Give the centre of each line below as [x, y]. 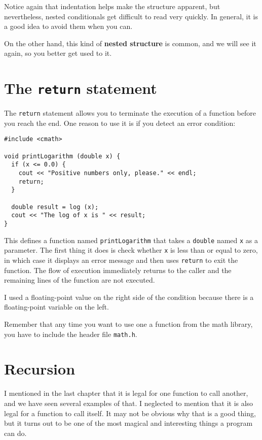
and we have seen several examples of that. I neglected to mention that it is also [129, 403]
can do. [15, 433]
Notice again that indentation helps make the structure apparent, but [112, 6]
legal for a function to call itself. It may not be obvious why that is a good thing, [130, 413]
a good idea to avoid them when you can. [68, 26]
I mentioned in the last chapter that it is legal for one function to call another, [126, 393]
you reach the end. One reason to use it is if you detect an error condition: [120, 123]
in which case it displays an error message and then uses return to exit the [121, 260]
